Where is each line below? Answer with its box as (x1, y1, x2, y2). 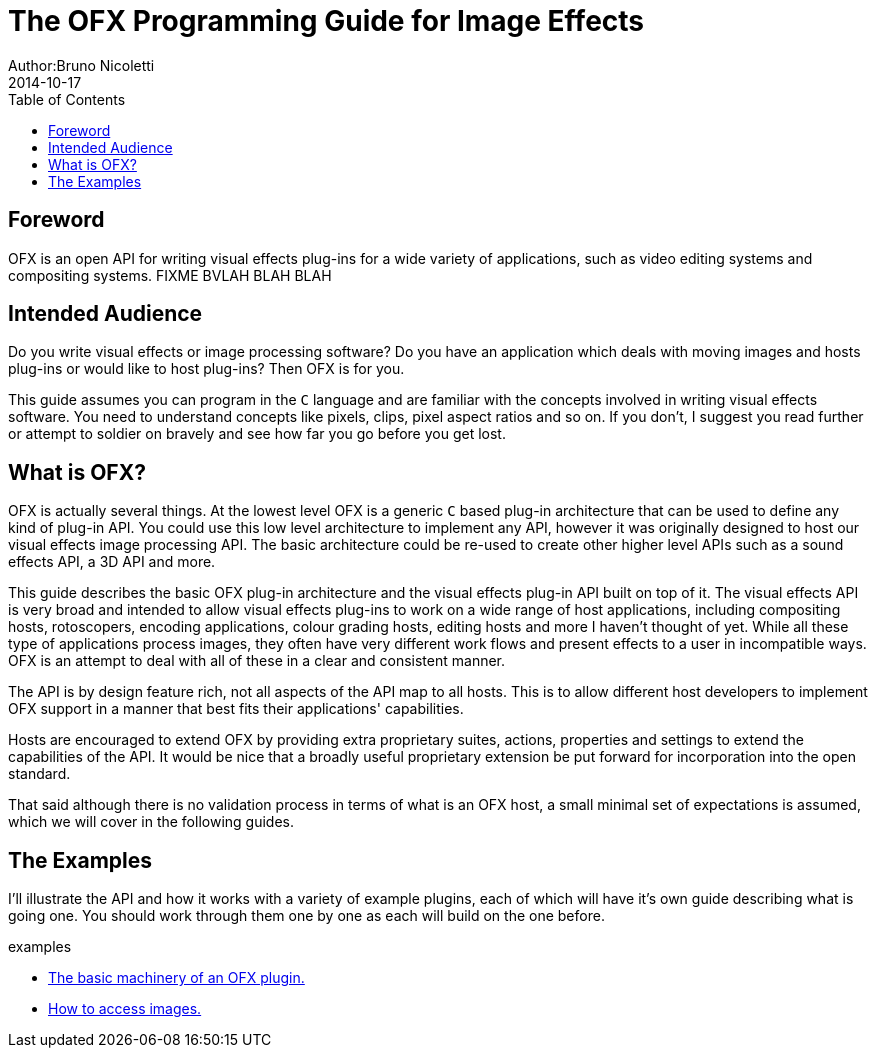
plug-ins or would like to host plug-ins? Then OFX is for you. (8, 360, 405, 378)
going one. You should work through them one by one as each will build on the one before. (8, 907, 605, 925)
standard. (8, 765, 71, 783)
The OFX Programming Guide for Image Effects (8, 4, 645, 38)
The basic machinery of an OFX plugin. (48, 969, 305, 987)
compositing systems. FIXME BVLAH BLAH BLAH (8, 266, 332, 284)
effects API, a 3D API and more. (8, 553, 216, 571)
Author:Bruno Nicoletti (8, 56, 155, 74)
